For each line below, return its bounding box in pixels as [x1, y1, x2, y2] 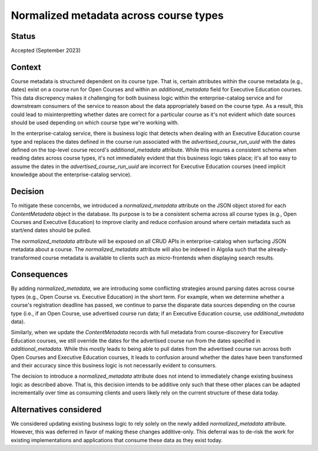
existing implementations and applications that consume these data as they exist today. [11, 436, 223, 443]
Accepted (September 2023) [11, 47, 81, 54]
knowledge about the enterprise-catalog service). [11, 171, 132, 178]
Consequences [11, 269, 68, 279]
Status [11, 31, 36, 41]
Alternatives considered [11, 404, 102, 414]
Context [11, 62, 41, 72]
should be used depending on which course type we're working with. [11, 118, 179, 126]
